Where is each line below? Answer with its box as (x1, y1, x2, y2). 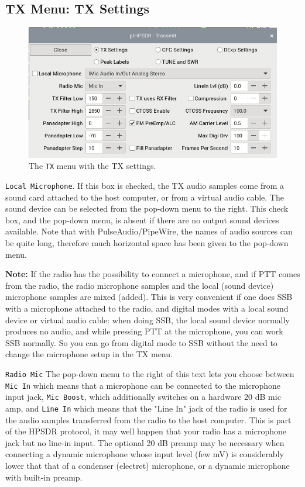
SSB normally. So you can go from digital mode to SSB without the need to (5, 336, 277, 348)
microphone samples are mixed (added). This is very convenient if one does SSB (5, 291, 293, 303)
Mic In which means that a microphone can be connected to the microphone (5, 379, 281, 391)
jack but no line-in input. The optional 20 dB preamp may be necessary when (5, 436, 285, 448)
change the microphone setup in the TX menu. (5, 348, 173, 360)
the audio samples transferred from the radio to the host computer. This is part (5, 413, 292, 426)
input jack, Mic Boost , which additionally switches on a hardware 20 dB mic (5, 391, 281, 403)
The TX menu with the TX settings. (29, 160, 156, 172)
